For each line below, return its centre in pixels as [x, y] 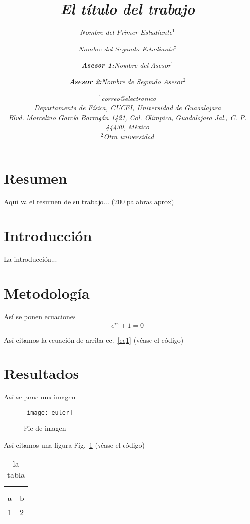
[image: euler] [48, 412]
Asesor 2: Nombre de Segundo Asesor [126, 81]
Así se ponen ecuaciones [40, 316]
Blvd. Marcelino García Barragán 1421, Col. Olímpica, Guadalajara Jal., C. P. [127, 117]
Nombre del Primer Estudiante [126, 32]
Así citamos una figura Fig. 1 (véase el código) [75, 445]
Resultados [42, 373]
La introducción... [31, 259]
